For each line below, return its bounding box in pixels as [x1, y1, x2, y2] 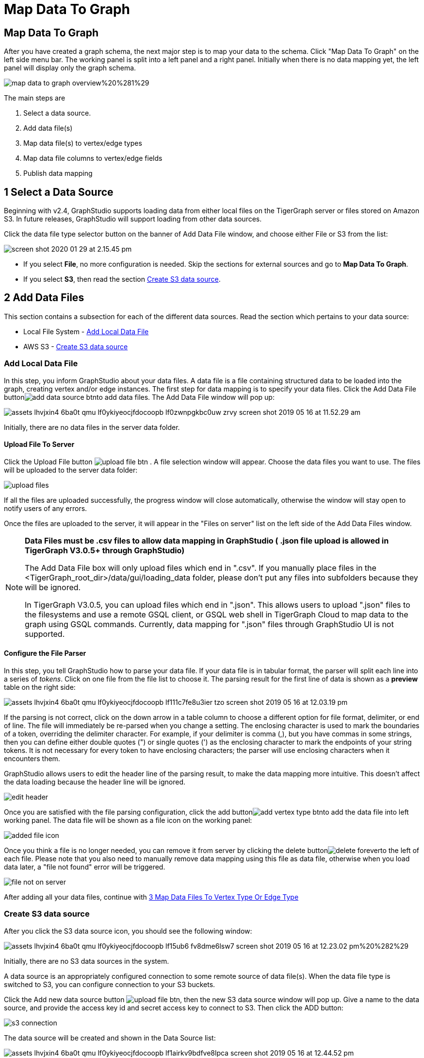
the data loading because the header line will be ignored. [4, 778, 186, 786]
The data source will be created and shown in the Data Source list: [4, 1033, 216, 1042]
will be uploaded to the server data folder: [4, 465, 138, 474]
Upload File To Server [4, 440, 75, 449]
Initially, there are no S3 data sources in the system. [4, 956, 169, 965]
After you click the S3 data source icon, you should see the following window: [4, 926, 252, 935]
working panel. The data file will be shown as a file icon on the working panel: [4, 816, 252, 825]
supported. [25, 629, 65, 639]
